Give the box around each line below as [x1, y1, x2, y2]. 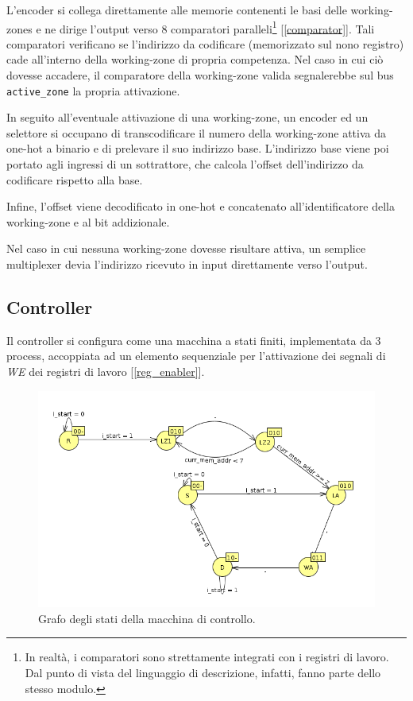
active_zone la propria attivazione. [6, 82, 180, 99]
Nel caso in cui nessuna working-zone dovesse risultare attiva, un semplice [6, 240, 366, 257]
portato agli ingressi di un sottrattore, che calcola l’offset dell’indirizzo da [6, 156, 364, 172]
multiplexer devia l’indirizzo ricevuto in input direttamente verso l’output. [6, 256, 368, 273]
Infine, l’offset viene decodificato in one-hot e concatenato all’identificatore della [6, 198, 395, 215]
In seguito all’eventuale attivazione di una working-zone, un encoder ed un [6, 109, 369, 126]
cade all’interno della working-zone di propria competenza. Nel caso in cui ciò [6, 51, 384, 68]
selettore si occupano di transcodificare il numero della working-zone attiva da [6, 124, 386, 141]
